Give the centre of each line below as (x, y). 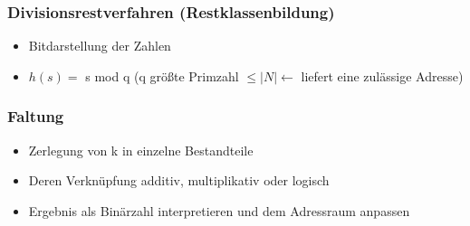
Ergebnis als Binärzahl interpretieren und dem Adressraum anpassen (219, 210)
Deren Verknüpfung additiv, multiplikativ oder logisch (179, 180)
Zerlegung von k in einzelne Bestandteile (141, 150)
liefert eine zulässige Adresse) (382, 75)
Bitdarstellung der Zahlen (100, 46)
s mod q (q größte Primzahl (162, 75)
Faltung (36, 116)
